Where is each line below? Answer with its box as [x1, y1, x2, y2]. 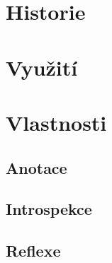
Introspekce [6, 198, 92, 220]
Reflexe [6, 240, 61, 262]
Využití [6, 52, 78, 81]
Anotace [6, 156, 67, 178]
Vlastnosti [6, 107, 107, 136]
